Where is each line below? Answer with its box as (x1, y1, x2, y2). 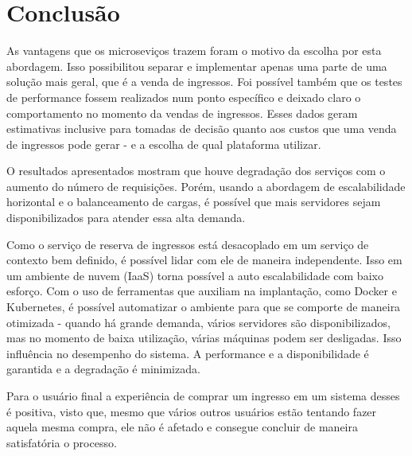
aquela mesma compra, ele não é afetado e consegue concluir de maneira (6, 419, 358, 435)
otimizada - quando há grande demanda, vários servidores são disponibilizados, (6, 314, 391, 330)
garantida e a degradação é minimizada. (6, 361, 200, 377)
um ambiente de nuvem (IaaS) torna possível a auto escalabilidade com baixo (6, 267, 383, 283)
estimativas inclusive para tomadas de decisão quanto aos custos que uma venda (6, 120, 397, 137)
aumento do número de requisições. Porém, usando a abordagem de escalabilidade (6, 177, 406, 194)
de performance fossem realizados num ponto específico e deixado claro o (6, 88, 361, 105)
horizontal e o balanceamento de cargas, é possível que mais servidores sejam (6, 193, 381, 210)
